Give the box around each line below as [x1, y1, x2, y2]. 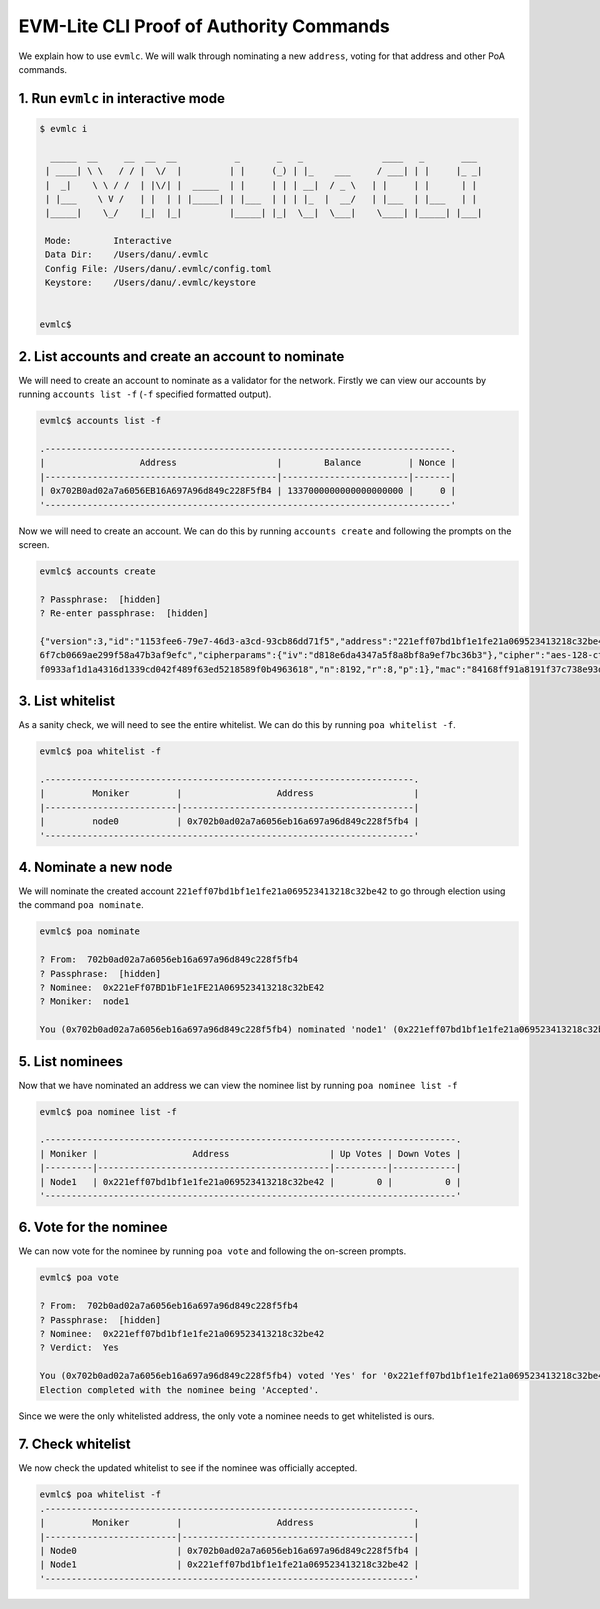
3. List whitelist [18, 693, 115, 710]
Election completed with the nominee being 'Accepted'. [39, 1384, 320, 1395]
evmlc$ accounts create [39, 565, 157, 577]
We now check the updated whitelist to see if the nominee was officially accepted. [18, 1462, 358, 1474]
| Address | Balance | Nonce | [39, 457, 457, 469]
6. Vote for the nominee [18, 1219, 169, 1236]
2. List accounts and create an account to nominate [18, 348, 345, 365]
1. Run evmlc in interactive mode [18, 90, 225, 107]
